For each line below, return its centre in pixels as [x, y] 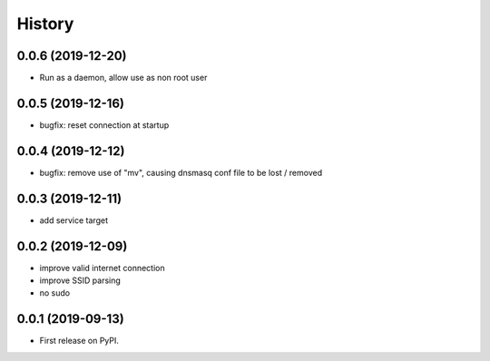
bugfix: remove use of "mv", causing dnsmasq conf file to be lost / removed [181, 172]
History [45, 24]
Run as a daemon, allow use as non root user [123, 78]
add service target [74, 220]
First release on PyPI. [79, 341]
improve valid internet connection [102, 268]
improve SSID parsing [80, 280]
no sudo [55, 293]
